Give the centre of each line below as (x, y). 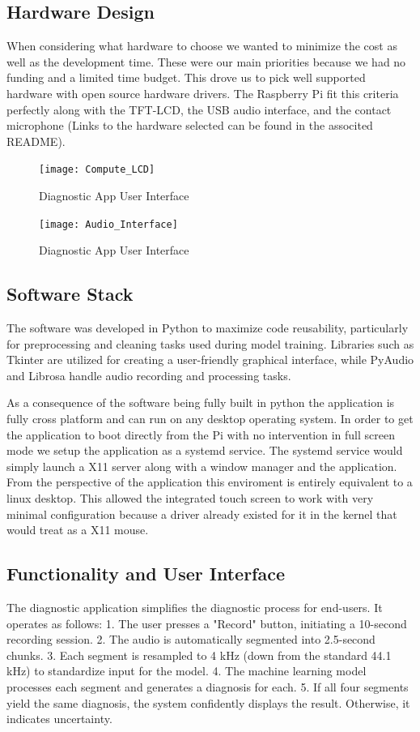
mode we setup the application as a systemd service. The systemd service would (205, 450)
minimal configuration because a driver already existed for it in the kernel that (202, 514)
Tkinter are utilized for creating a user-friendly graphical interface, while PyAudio (210, 360)
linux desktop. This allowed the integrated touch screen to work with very (190, 498)
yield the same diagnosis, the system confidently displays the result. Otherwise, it (208, 702)
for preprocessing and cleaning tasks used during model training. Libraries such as (210, 343)
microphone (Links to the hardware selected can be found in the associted (190, 125)
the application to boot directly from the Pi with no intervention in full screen (201, 434)
